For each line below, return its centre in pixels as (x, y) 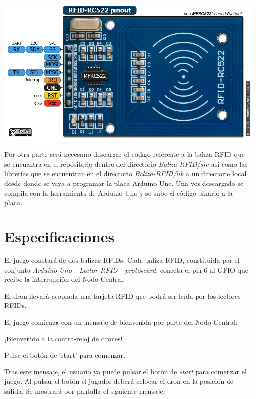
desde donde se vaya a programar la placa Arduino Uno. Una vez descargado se (124, 183)
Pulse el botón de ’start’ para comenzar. (65, 355)
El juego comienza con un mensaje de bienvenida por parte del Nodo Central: (121, 322)
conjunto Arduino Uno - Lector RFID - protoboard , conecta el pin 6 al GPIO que (126, 269)
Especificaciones (59, 236)
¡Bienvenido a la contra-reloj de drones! (64, 338)
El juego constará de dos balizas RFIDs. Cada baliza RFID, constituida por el (122, 260)
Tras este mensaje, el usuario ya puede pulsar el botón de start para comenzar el (126, 371)
